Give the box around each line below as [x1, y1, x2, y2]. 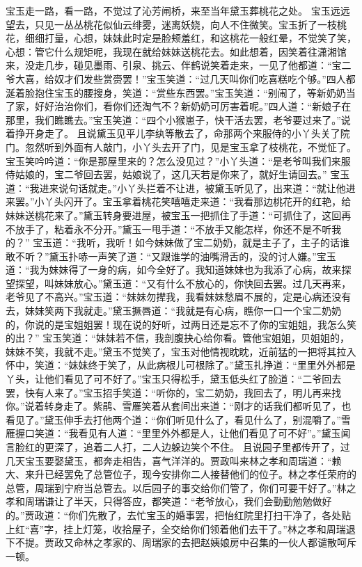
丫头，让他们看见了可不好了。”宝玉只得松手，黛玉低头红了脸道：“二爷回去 [6, 372, 342, 386]
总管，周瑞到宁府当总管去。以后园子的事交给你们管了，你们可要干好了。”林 [6, 480, 347, 495]
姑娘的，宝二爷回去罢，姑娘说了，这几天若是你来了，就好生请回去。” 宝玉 [15, 167, 350, 182]
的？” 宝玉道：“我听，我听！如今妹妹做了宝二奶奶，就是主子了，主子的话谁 [6, 235, 349, 250]
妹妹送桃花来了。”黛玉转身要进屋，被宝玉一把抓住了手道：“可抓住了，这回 [6, 207, 342, 222]
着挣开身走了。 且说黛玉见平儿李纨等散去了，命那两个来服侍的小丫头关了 [6, 126, 340, 141]
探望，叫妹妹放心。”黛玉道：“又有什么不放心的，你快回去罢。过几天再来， [15, 275, 352, 290]
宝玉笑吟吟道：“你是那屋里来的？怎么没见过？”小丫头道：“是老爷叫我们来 [6, 153, 341, 168]
